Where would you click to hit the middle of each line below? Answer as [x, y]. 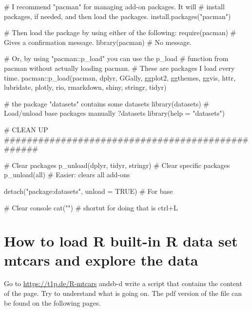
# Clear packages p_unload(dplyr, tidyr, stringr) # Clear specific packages [117, 165]
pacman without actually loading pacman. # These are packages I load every [119, 68]
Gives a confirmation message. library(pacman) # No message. [98, 42]
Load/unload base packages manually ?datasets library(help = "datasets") [114, 113]
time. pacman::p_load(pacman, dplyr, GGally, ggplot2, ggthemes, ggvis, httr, [120, 77]
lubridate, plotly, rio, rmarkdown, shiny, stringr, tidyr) [85, 87]
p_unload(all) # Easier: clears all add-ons [67, 175]
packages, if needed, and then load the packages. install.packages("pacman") [117, 16]
